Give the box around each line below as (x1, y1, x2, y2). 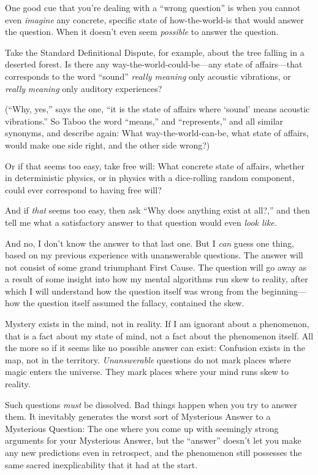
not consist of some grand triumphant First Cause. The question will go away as (5, 260, 307, 273)
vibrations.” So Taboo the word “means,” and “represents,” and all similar (5, 114, 284, 127)
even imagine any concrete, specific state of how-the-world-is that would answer (5, 13, 304, 26)
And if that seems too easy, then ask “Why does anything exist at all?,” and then (5, 204, 310, 217)
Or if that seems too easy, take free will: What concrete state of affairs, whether (5, 159, 305, 172)
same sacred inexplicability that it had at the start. (5, 458, 198, 471)
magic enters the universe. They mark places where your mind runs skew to (5, 365, 289, 378)
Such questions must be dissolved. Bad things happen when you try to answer (5, 398, 297, 411)
